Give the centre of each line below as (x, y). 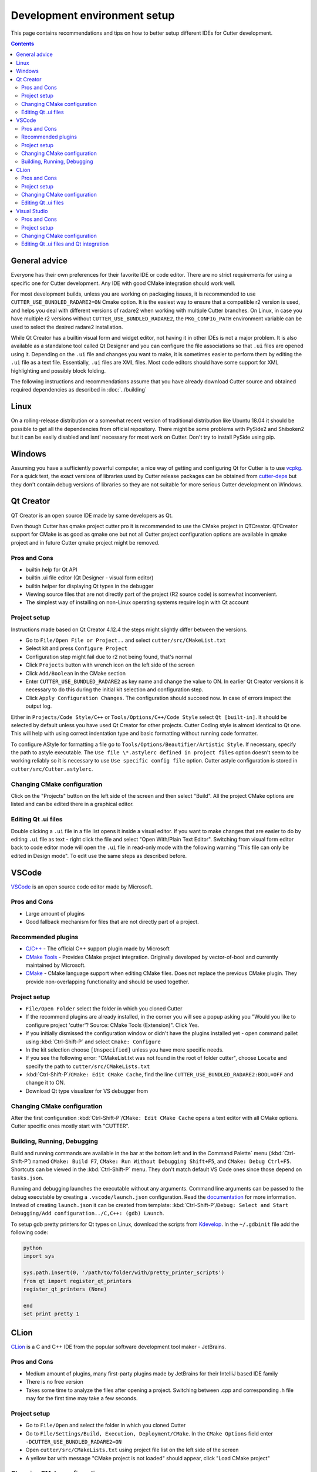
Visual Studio (32, 211)
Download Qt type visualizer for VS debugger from (87, 1091)
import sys (39, 1256)
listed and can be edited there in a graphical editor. (72, 804)
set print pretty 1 (51, 1314)
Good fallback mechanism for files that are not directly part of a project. (112, 922)
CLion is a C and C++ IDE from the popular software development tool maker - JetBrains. (118, 1347)
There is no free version (54, 1382)
